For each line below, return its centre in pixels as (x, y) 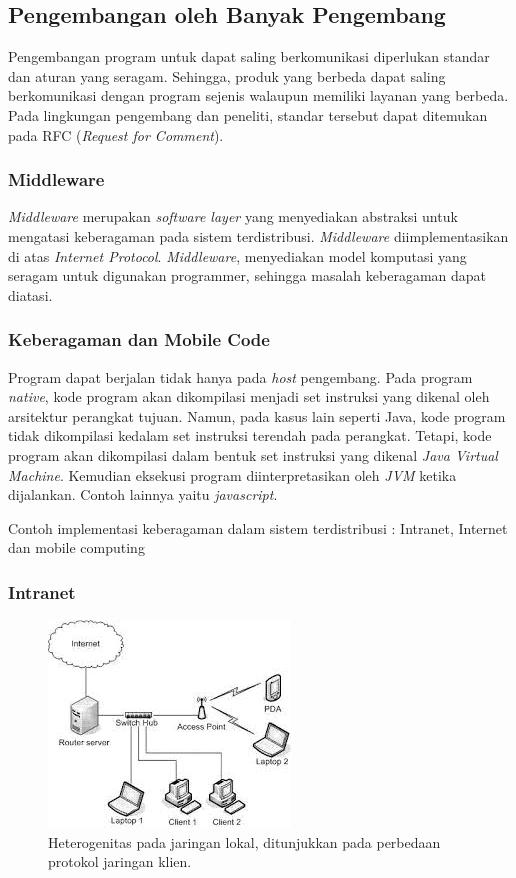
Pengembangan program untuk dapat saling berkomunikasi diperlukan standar (249, 56)
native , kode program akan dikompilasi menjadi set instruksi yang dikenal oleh (249, 396)
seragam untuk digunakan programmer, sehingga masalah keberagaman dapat (247, 275)
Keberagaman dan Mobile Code (139, 339)
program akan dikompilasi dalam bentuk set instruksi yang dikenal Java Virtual (253, 454)
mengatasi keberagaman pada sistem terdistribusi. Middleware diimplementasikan (258, 235)
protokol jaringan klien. (120, 861)
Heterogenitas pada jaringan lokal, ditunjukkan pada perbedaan (244, 841)
